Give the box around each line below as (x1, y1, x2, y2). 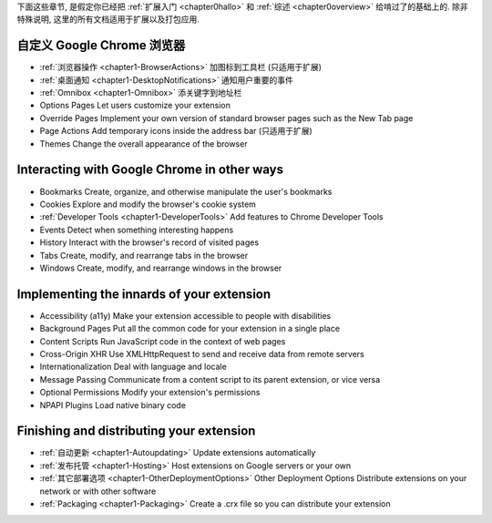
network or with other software (39, 486, 157, 497)
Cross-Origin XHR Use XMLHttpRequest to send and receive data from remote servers (39, 348, 364, 359)
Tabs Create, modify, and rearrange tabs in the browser (39, 250, 249, 261)
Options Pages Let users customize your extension (39, 100, 231, 111)
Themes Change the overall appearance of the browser (39, 138, 248, 149)
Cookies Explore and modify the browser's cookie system (39, 199, 257, 210)
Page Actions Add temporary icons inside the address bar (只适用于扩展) (39, 126, 313, 137)
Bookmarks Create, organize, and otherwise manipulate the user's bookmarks (39, 186, 333, 197)
